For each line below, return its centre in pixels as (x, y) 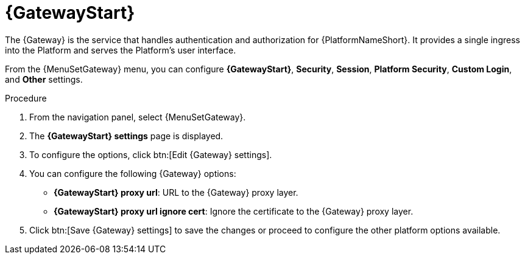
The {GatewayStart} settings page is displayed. (126, 136)
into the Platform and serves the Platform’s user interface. (121, 50)
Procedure (26, 98)
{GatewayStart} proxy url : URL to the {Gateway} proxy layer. (176, 192)
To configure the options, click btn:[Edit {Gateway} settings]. (151, 154)
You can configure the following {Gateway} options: (133, 173)
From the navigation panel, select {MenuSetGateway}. (138, 117)
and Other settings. (44, 79)
